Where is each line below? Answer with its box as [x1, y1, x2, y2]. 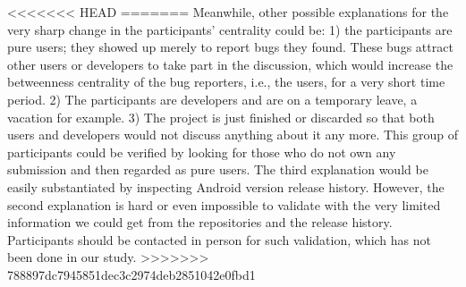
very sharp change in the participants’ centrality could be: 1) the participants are [7, 20, 453, 38]
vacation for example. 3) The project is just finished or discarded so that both [7, 107, 435, 126]
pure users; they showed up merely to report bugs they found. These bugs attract [7, 38, 453, 56]
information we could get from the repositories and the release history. [7, 213, 393, 232]
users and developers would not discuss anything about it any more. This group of [7, 125, 458, 144]
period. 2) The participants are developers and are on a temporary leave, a [7, 89, 418, 108]
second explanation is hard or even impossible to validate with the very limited [7, 195, 441, 214]
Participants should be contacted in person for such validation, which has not [7, 230, 432, 249]
